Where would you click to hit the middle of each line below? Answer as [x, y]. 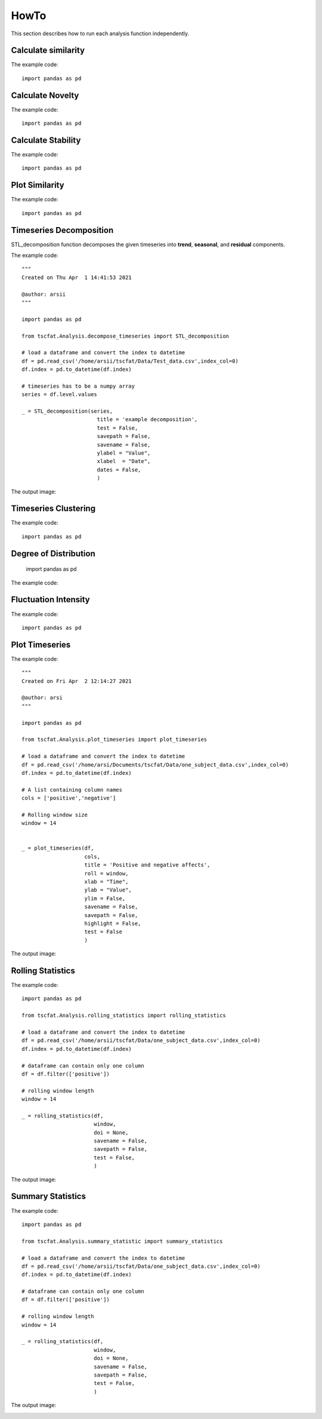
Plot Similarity [38, 185]
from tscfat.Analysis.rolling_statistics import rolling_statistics [124, 1015]
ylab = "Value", [108, 890]
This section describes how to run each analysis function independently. [100, 33]
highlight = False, [113, 923]
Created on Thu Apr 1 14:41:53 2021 [77, 277]
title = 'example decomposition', [147, 419]
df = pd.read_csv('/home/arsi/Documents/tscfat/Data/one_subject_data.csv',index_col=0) [155, 764]
